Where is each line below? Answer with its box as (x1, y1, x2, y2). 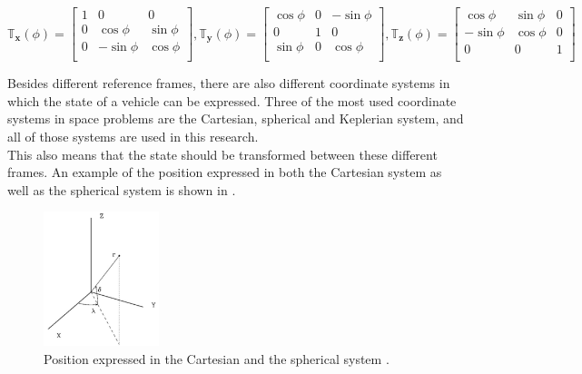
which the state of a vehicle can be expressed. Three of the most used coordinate (7, 91, 457, 110)
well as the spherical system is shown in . (7, 180, 236, 199)
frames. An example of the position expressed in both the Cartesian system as (7, 162, 442, 182)
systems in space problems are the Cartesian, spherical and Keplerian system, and (7, 109, 464, 128)
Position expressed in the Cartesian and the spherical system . (44, 349, 390, 369)
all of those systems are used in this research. (7, 126, 259, 145)
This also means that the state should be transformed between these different (7, 144, 438, 163)
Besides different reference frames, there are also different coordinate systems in (7, 74, 450, 93)
